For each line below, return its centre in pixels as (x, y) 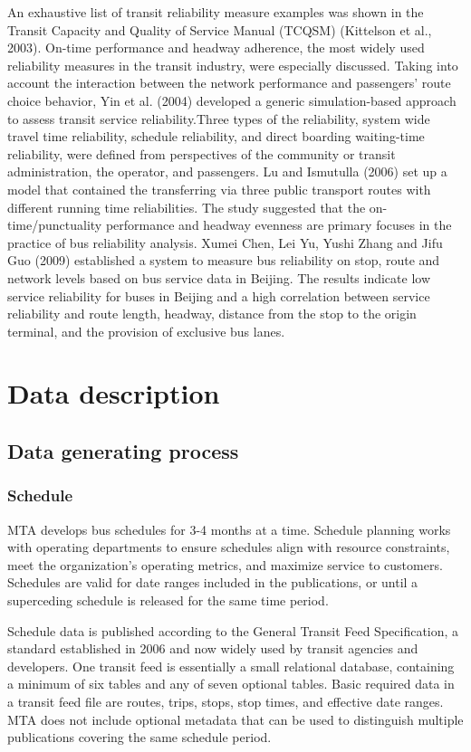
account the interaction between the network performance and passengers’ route (229, 83)
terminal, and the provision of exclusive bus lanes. (146, 331)
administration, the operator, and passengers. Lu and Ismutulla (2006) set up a (227, 171)
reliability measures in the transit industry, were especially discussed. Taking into (233, 65)
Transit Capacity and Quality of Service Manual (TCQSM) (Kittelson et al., (220, 29)
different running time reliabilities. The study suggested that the (187, 207)
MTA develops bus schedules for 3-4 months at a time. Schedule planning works (229, 529)
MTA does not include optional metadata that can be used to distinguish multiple (235, 719)
